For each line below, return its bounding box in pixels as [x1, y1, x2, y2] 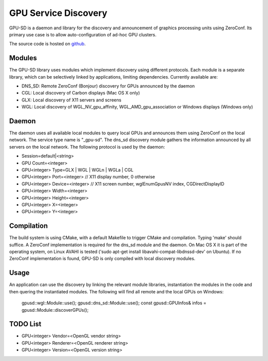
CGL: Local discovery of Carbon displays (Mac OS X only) [21, 90, 140, 96]
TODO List [9, 320, 42, 328]
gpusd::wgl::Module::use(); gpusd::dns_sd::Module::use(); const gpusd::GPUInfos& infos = [21, 300, 207, 306]
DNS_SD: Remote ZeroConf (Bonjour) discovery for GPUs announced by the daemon [21, 83, 195, 89]
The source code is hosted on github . [9, 41, 86, 47]
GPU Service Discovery [9, 7, 108, 18]
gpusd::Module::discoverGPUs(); [21, 307, 89, 313]
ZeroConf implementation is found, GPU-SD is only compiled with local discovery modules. [9, 256, 196, 262]
